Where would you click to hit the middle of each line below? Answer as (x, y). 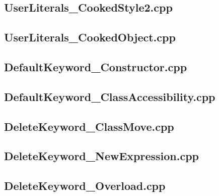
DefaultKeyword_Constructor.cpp (96, 66)
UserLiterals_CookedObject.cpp (90, 37)
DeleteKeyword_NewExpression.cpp (102, 156)
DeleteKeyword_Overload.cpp (85, 186)
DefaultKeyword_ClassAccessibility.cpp (110, 96)
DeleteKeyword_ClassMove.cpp (89, 126)
